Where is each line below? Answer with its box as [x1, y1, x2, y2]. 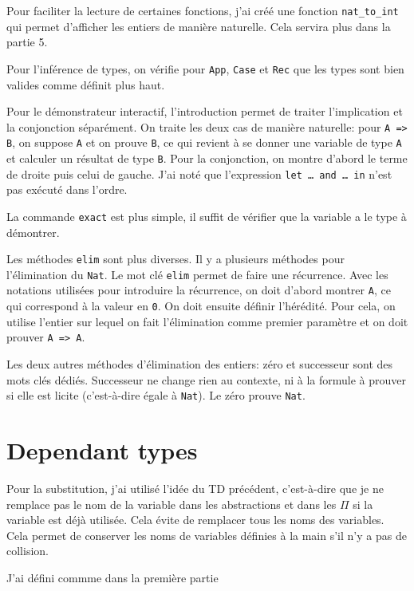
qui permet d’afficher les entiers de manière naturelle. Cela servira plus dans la [6, 18, 391, 34]
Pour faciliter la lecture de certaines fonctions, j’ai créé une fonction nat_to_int [6, 2, 399, 18]
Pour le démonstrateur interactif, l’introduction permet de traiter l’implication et [6, 103, 403, 120]
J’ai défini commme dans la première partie [6, 569, 219, 585]
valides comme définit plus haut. [6, 76, 165, 93]
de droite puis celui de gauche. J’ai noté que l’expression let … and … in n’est [6, 165, 392, 182]
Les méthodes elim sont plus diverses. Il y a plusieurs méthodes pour [6, 250, 345, 267]
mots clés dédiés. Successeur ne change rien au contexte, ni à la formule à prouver [6, 371, 407, 388]
